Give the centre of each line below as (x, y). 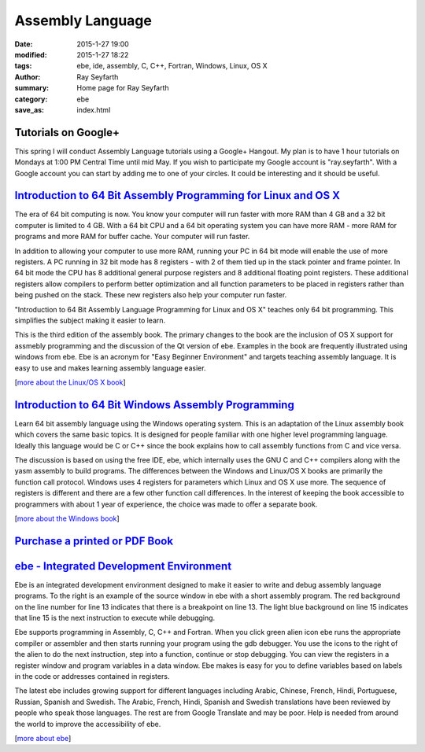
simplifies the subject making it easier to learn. (90, 320)
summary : (32, 88)
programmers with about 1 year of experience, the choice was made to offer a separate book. (166, 504)
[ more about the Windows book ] (67, 518)
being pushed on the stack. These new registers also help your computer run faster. (151, 295)
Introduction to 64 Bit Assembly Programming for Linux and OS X (177, 195)
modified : (31, 54)
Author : (28, 77)
